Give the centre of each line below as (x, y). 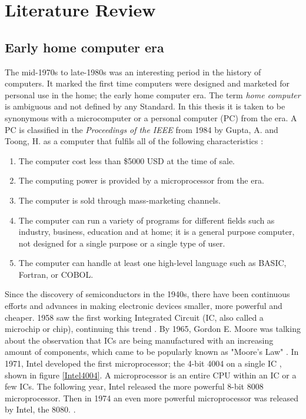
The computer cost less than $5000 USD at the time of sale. (127, 160)
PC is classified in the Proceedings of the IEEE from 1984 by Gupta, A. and (142, 129)
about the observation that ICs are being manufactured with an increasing (139, 340)
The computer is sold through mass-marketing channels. (119, 200)
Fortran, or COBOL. (56, 274)
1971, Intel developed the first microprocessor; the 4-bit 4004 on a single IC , (143, 363)
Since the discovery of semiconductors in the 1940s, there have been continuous (147, 294)
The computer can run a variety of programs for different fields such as (147, 220)
